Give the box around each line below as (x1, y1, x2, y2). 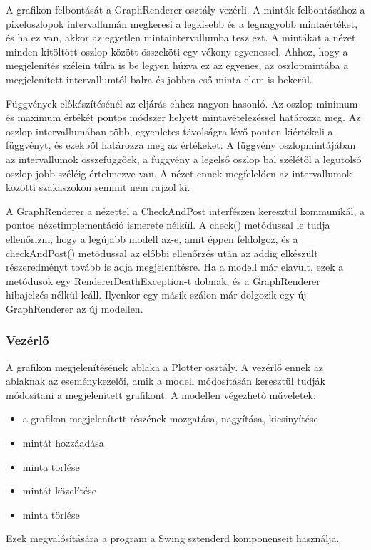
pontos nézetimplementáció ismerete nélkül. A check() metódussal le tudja (6, 217, 330, 232)
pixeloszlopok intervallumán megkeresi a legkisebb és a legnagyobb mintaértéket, (6, 16, 358, 31)
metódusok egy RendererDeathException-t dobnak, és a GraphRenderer (6, 273, 320, 288)
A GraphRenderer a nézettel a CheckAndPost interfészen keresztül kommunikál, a (6, 203, 365, 218)
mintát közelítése (22, 483, 96, 498)
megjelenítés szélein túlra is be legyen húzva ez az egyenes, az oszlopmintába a (6, 58, 349, 73)
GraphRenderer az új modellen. (6, 301, 143, 316)
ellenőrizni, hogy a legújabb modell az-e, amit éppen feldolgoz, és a (6, 231, 298, 246)
